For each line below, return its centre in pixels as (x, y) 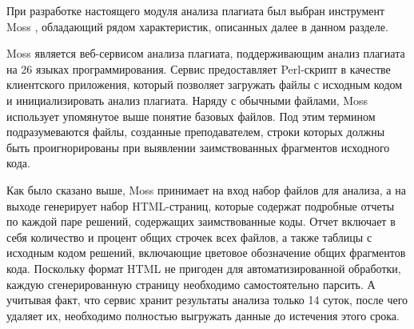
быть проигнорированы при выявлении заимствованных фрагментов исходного (198, 147)
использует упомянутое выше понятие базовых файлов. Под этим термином (191, 116)
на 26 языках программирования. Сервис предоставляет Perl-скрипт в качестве (199, 68)
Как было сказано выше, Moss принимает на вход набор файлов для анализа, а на (206, 189)
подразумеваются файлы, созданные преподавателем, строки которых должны (196, 132)
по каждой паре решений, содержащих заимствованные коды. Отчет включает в (201, 221)
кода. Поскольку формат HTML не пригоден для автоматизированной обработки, (204, 268)
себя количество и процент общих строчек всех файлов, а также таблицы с (189, 237)
